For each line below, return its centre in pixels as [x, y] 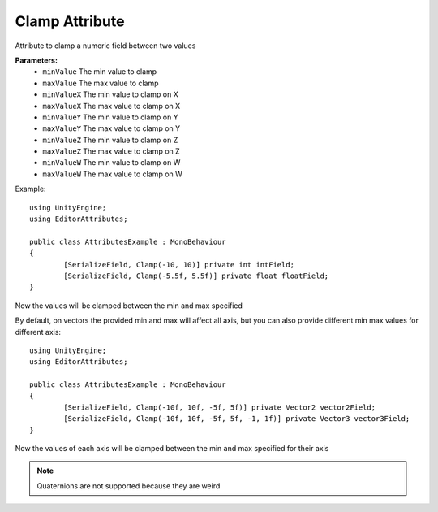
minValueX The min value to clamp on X [110, 94]
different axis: [38, 332]
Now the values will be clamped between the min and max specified [129, 306]
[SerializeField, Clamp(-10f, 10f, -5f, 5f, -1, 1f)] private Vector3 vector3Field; [237, 419]
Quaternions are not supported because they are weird [129, 486]
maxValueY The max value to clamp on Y [112, 128]
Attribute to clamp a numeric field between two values [105, 46]
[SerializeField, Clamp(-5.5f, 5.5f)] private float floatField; [196, 276]
